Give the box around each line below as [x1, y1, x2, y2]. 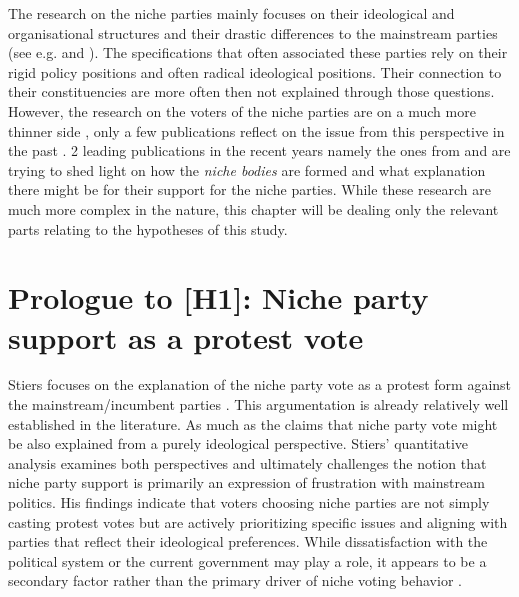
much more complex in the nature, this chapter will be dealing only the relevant [8, 198, 499, 219]
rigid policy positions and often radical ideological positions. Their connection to [8, 61, 502, 82]
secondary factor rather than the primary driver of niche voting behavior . [8, 570, 462, 591]
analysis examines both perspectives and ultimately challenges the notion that [8, 452, 487, 473]
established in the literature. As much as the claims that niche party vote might [8, 413, 498, 434]
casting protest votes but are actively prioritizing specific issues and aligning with [8, 511, 508, 532]
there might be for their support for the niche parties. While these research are [8, 179, 491, 200]
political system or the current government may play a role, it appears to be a [8, 550, 487, 571]
